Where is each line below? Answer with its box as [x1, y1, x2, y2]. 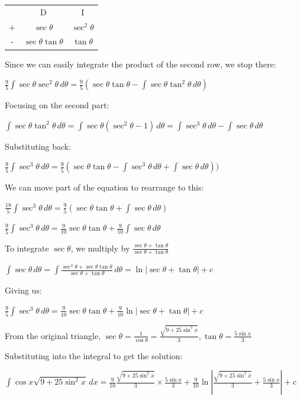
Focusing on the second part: [5, 99, 109, 111]
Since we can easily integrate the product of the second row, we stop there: [5, 57, 276, 70]
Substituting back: [5, 140, 72, 152]
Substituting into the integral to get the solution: [5, 349, 183, 362]
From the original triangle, [5, 329, 101, 341]
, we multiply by [70, 241, 130, 254]
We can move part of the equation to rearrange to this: [5, 181, 204, 193]
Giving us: [5, 284, 42, 296]
